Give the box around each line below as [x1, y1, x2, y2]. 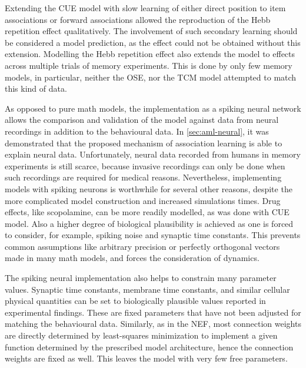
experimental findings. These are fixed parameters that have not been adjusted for [5, 306, 301, 318]
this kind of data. [5, 82, 67, 95]
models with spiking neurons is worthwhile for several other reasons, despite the [5, 182, 292, 195]
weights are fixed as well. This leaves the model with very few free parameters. [5, 352, 288, 364]
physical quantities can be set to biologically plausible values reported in [5, 295, 266, 307]
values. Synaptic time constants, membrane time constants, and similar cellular [5, 283, 290, 295]
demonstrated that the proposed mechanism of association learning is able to [5, 136, 282, 149]
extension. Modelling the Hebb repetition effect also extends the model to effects [5, 48, 295, 60]
